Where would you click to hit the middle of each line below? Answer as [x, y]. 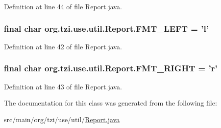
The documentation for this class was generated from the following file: [110, 103]
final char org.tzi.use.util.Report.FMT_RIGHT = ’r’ [111, 68]
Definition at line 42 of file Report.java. [63, 46]
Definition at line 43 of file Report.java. [63, 86]
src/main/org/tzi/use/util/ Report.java [62, 119]
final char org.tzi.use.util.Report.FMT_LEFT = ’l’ [106, 28]
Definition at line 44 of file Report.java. [63, 6]
